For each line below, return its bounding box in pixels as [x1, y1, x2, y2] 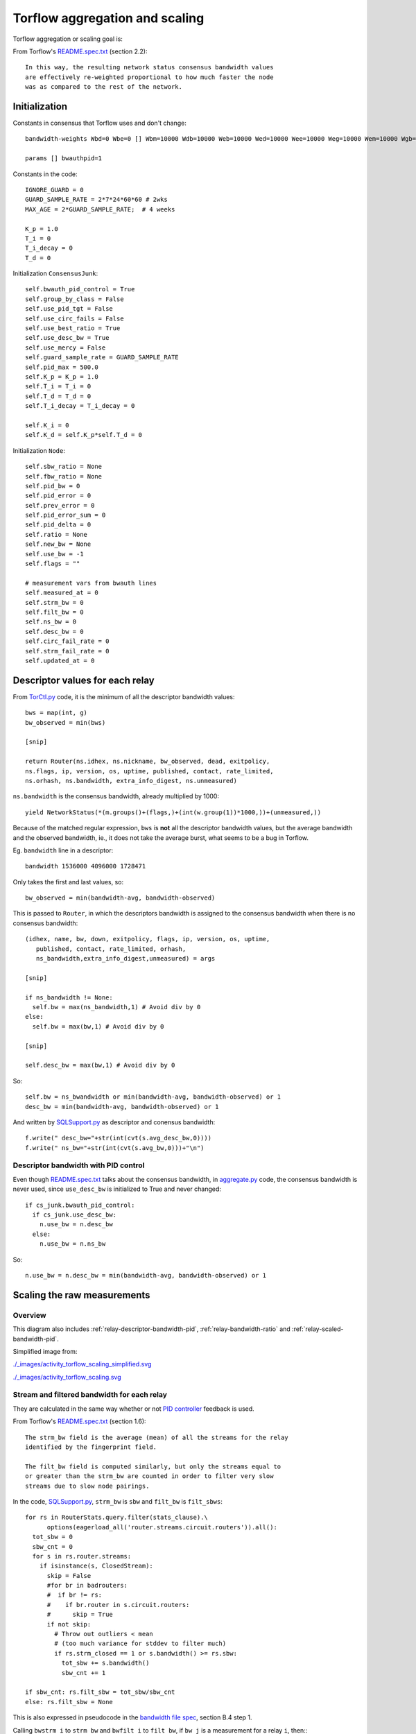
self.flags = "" [25, 560, 80, 568]
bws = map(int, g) [25, 709, 88, 717]
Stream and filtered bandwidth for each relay [12, 1390, 168, 1400]
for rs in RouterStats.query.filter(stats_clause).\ [25, 1513, 208, 1522]
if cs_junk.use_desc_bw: [32, 1211, 117, 1219]
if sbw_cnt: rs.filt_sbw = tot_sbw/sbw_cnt [25, 1688, 175, 1696]
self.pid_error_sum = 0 [25, 511, 106, 520]
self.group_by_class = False [25, 295, 124, 303]
